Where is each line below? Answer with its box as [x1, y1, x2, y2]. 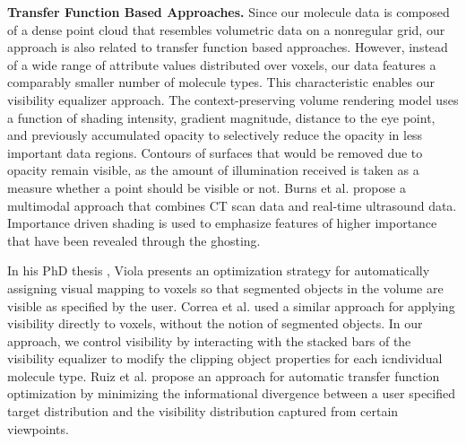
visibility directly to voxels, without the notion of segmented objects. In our [7, 314, 423, 333]
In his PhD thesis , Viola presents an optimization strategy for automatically [7, 261, 430, 280]
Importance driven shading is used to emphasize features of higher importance [7, 213, 437, 232]
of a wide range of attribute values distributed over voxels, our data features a [7, 55, 436, 74]
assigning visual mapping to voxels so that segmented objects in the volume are [7, 278, 444, 297]
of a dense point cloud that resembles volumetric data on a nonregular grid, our [7, 20, 445, 39]
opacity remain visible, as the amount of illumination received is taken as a [7, 161, 419, 179]
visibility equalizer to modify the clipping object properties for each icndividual [7, 349, 443, 368]
